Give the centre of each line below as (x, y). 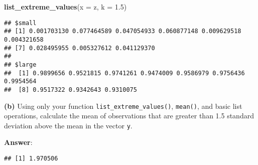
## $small (20, 23)
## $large (20, 64)
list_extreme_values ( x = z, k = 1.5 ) (66, 7)
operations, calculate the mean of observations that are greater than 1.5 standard (129, 116)
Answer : (18, 142)
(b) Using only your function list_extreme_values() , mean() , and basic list (123, 106)
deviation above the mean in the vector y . (68, 125)
